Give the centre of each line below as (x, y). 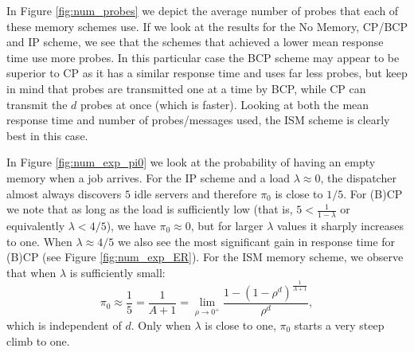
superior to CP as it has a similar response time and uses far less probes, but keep (207, 73)
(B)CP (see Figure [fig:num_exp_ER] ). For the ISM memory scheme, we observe (205, 257)
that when (31, 272)
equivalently (36, 225)
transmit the (37, 104)
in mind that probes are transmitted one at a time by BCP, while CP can (186, 88)
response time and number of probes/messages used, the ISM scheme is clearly (198, 120)
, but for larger (227, 225)
